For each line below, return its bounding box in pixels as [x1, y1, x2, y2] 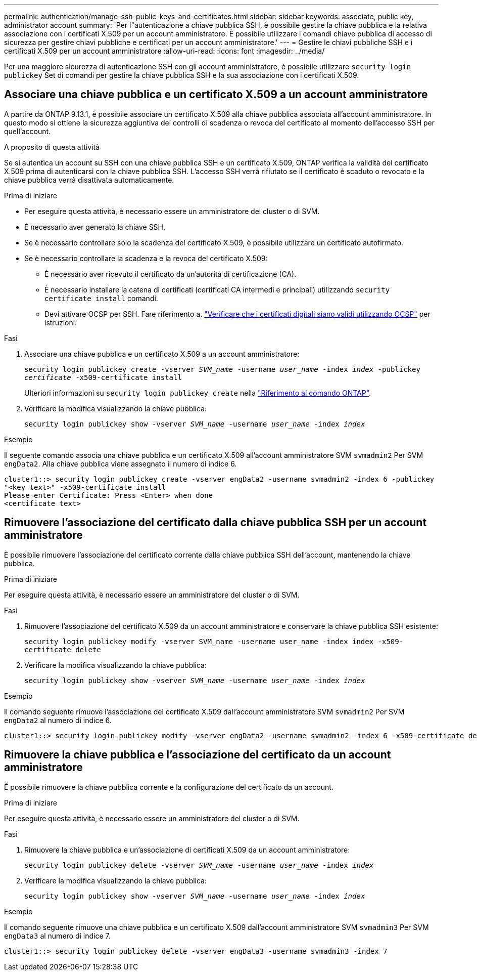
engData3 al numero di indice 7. [4, 931, 111, 940]
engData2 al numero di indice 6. [4, 715, 112, 725]
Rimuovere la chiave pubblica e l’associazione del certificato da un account [4, 748, 391, 761]
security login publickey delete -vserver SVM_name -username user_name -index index [24, 861, 374, 869]
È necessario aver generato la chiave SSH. [24, 222, 166, 231]
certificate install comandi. [44, 293, 158, 303]
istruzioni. [44, 318, 77, 327]
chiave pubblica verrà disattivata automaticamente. [4, 175, 174, 184]
